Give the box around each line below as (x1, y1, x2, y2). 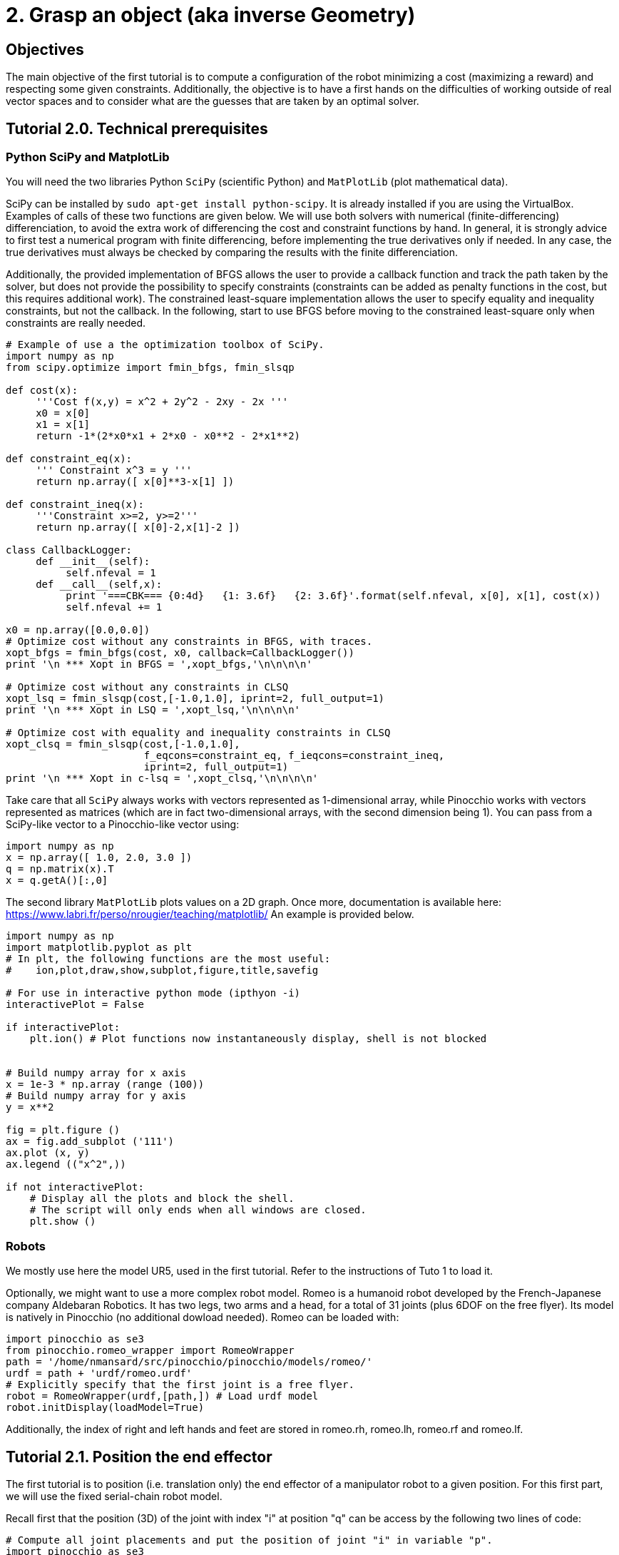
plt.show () (29, 1215, 96, 1228)
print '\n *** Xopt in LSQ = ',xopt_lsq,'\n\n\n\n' (6, 704, 301, 716)
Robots (6, 1238, 46, 1253)
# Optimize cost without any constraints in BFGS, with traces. (6, 636, 373, 648)
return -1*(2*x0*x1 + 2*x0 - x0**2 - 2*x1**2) (36, 430, 301, 442)
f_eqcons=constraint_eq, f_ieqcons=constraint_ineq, (143, 750, 445, 762)
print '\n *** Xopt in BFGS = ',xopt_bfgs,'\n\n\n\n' (6, 658, 312, 671)
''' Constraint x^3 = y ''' (36, 464, 193, 476)
